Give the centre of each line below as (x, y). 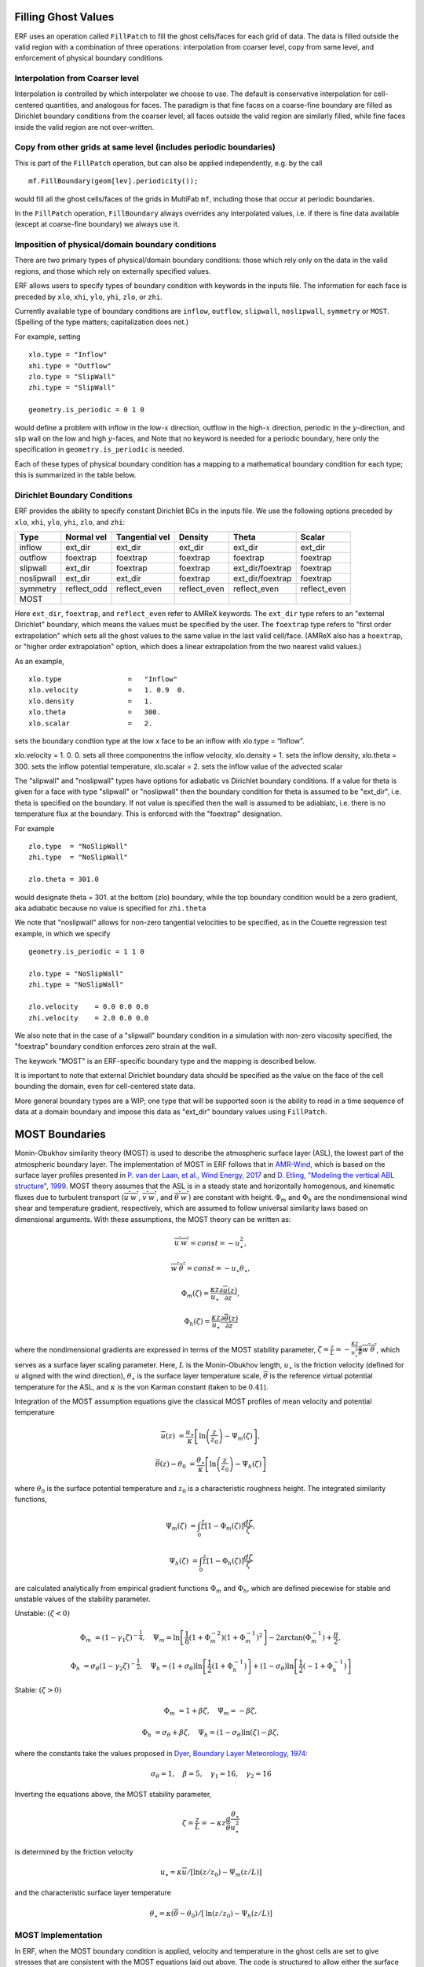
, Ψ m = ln (161, 1638)
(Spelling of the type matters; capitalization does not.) (102, 322)
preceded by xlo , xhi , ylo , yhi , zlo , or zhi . (88, 297)
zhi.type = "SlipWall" (72, 388)
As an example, (39, 661)
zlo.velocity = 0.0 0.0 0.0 (89, 1007)
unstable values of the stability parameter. (82, 1599)
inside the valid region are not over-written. (84, 127)
